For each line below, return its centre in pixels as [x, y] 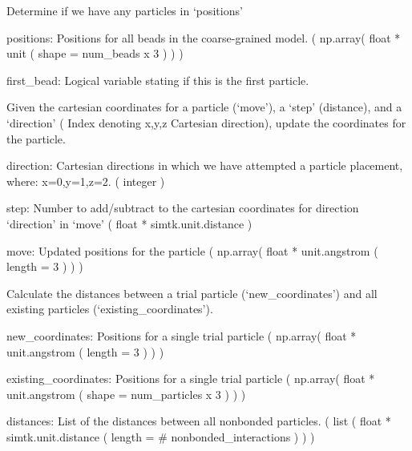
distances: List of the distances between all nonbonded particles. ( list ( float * [199, 421]
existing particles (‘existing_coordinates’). [110, 309]
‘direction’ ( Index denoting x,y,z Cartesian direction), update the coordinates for [206, 122]
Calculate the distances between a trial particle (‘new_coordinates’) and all [192, 293]
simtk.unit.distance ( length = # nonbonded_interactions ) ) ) [161, 436]
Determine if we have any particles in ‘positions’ [125, 10]
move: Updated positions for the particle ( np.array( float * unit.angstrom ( [192, 250]
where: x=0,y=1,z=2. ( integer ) [86, 181]
